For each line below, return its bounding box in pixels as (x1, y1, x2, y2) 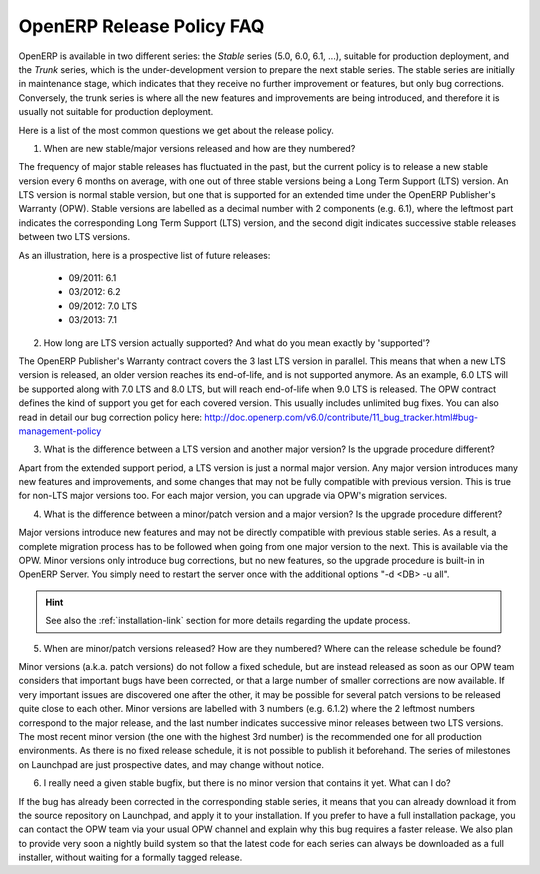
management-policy (18, 425, 102, 437)
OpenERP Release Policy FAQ (18, 15, 265, 37)
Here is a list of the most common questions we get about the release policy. (18, 124, 334, 136)
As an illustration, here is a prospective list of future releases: (18, 249, 271, 261)
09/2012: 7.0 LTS (68, 300, 138, 312)
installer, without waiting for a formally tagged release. (18, 851, 243, 864)
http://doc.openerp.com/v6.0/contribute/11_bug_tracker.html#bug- (204, 411, 479, 423)
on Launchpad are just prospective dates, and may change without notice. (18, 758, 325, 770)
